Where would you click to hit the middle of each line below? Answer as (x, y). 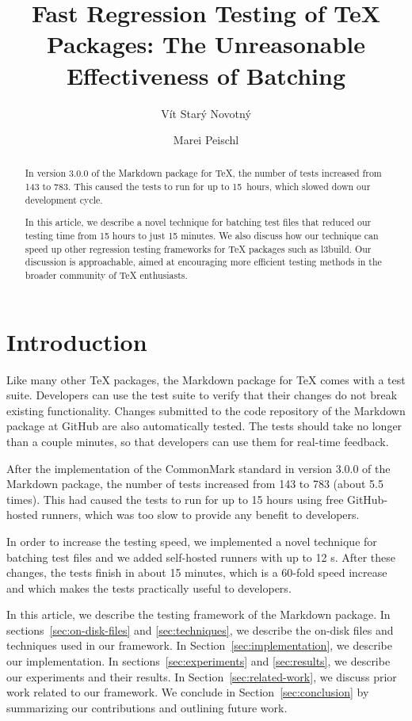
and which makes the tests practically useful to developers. (149, 587)
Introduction (77, 341)
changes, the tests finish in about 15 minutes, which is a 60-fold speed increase (197, 572)
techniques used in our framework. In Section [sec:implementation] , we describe (199, 645)
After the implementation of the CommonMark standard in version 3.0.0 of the (198, 468)
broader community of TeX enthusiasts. (106, 275)
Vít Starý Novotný (206, 113)
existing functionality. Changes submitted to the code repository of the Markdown (206, 410)
